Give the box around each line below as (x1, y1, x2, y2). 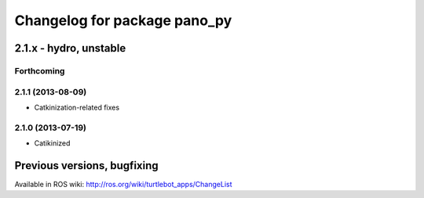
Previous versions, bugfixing (14, 159, 159, 172)
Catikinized (34, 139, 71, 148)
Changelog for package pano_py (14, 12, 232, 29)
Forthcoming (14, 65, 65, 76)
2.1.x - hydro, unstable (14, 41, 126, 55)
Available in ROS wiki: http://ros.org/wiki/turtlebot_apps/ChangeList (14, 179, 232, 189)
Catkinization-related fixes (34, 103, 120, 112)
